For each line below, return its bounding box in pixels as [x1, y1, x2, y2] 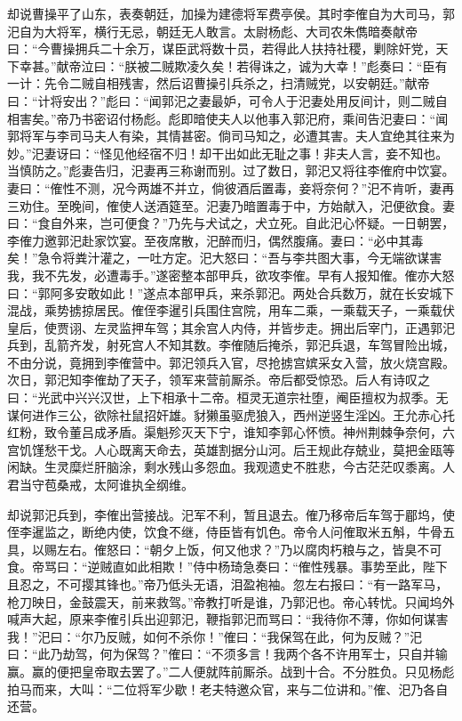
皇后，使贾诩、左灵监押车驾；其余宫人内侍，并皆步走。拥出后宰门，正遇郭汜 [7, 318, 455, 336]
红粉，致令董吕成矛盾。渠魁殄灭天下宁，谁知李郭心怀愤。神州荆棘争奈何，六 [7, 423, 455, 442]
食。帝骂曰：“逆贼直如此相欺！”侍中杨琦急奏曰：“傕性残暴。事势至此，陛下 [7, 557, 448, 576]
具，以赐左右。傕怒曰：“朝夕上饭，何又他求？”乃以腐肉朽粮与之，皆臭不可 [7, 539, 442, 558]
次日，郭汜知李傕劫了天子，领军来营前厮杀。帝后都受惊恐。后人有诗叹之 [7, 370, 430, 389]
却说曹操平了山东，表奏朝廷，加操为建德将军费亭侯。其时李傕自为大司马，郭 [7, 4, 455, 22]
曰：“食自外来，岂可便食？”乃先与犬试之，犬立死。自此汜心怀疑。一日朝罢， [7, 214, 455, 232]
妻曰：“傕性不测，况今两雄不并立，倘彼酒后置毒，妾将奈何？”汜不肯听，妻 [7, 178, 442, 197]
